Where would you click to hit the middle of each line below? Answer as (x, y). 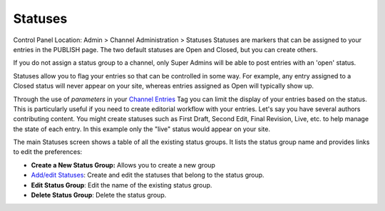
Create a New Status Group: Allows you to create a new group (123, 165)
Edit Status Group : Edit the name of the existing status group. (122, 185)
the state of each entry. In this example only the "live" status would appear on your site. (142, 129)
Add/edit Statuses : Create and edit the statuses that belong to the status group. (148, 175)
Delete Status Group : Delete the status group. (99, 195)
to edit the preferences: (48, 152)
